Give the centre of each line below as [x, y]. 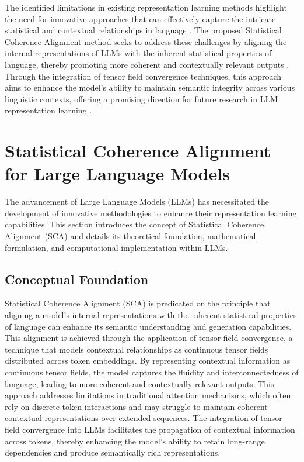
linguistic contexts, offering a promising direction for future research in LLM [141, 99]
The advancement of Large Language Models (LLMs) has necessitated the [137, 201]
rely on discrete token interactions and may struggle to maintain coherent [136, 406]
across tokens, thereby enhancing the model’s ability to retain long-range [135, 441]
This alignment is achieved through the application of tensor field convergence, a [149, 338]
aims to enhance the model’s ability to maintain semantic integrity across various [150, 87]
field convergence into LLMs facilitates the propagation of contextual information [150, 429]
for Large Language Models [117, 173]
